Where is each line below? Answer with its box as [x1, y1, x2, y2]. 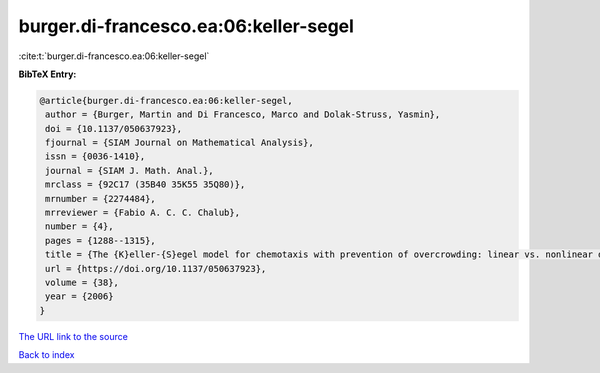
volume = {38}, [45, 277, 120, 288]
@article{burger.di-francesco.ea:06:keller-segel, [39, 95, 294, 106]
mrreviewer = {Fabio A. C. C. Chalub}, [45, 207, 240, 219]
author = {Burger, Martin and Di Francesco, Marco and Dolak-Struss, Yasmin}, [45, 109, 441, 120]
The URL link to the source [18, 330, 129, 342]
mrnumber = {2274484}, [45, 193, 157, 204]
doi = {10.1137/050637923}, [45, 123, 183, 134]
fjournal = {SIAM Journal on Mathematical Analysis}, [45, 137, 314, 149]
